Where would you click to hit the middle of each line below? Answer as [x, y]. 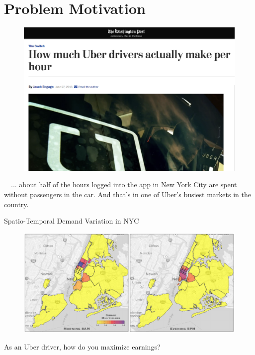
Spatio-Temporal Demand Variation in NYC [72, 221]
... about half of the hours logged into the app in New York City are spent [124, 184]
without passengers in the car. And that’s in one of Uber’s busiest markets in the [127, 194]
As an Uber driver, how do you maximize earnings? [82, 346]
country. [16, 204]
